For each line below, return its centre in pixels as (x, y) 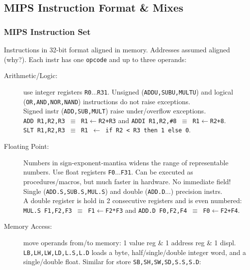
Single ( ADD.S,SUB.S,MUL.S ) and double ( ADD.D (94, 191)
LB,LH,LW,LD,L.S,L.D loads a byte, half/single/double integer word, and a (135, 252)
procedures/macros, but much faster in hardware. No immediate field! (127, 181)
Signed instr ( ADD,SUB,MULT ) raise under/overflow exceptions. (115, 111)
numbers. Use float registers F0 (69, 172)
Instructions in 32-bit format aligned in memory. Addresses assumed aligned (117, 49)
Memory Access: (28, 226)
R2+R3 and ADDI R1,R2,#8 (137, 120)
